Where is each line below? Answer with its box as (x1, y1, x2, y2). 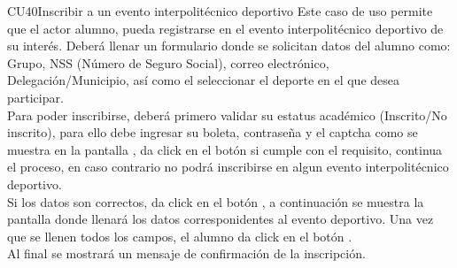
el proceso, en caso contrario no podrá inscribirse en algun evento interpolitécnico (7, 157, 449, 176)
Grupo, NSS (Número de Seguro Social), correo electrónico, (7, 53, 329, 72)
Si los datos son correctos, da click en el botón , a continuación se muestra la (7, 192, 424, 211)
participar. (7, 88, 64, 106)
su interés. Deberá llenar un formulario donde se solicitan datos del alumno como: (7, 36, 451, 55)
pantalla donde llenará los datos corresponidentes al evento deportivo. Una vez (7, 210, 434, 228)
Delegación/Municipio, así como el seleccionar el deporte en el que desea (7, 71, 400, 89)
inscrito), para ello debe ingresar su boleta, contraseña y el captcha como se (7, 123, 418, 142)
